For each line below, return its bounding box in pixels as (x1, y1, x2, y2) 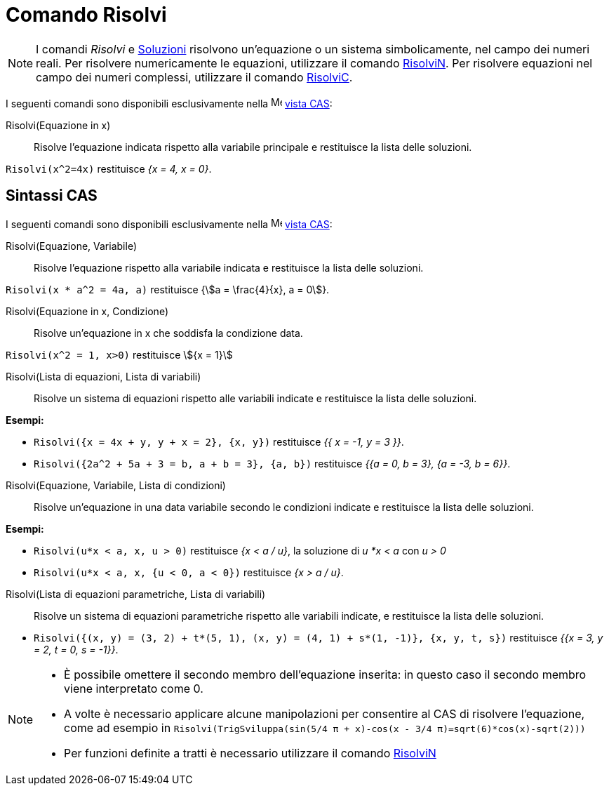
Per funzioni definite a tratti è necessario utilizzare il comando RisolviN (64, 745, 436, 760)
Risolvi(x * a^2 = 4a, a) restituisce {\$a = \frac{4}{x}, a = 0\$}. (6, 283, 330, 295)
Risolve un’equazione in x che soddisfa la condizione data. (34, 326, 303, 339)
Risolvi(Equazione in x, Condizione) (6, 305, 168, 317)
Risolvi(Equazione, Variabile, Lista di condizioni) (6, 479, 226, 491)
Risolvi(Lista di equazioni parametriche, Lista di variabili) (6, 587, 266, 600)
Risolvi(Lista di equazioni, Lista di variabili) (6, 370, 201, 383)
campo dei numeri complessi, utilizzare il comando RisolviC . (36, 69, 353, 84)
